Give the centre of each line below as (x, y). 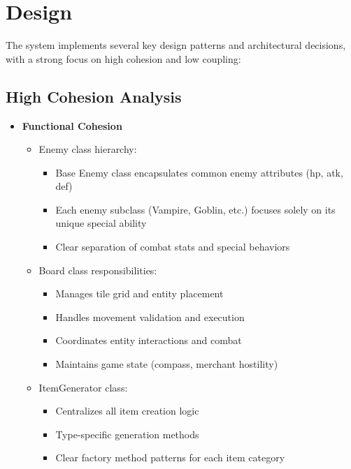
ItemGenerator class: (83, 387)
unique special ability (101, 223)
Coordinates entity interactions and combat (149, 340)
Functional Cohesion (72, 125)
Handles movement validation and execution (150, 317)
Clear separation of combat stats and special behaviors (173, 247)
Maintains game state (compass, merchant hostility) (167, 364)
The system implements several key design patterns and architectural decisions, (176, 45)
